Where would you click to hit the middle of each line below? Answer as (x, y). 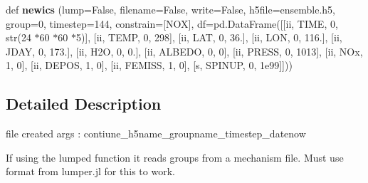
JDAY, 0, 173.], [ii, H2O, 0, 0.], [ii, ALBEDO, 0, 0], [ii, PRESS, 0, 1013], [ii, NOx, (184, 51)
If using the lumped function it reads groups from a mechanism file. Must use (175, 157)
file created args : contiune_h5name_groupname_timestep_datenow (156, 134)
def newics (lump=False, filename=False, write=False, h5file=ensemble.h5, (171, 9)
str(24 (19, 37)
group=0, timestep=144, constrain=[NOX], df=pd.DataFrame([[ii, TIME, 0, (172, 23)
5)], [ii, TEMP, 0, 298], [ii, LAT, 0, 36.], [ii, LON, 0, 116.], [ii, (209, 37)
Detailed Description (84, 104)
